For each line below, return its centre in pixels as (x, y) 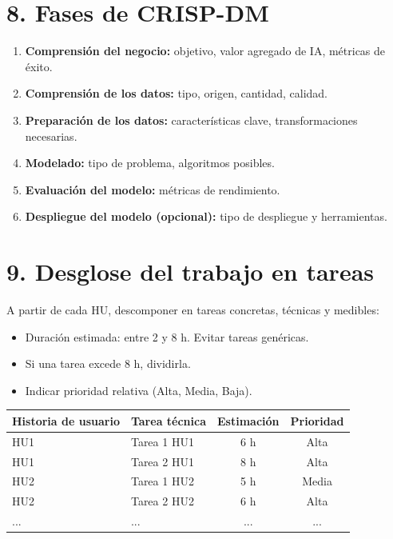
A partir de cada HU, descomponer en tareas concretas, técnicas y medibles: (193, 309)
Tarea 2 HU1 (162, 461)
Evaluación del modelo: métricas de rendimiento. (153, 189)
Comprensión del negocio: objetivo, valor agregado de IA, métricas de (205, 51)
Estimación (248, 420)
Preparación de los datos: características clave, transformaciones (191, 120)
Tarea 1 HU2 (162, 481)
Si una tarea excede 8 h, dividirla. (108, 363)
